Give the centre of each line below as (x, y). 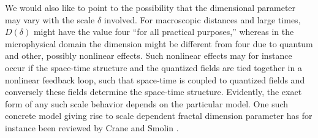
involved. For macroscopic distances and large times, (202, 19)
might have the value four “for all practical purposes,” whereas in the (164, 32)
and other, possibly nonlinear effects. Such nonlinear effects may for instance (149, 56)
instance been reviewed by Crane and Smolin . (92, 127)
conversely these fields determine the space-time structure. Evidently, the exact (153, 92)
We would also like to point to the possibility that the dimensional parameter (150, 7)
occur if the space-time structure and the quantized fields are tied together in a (153, 67)
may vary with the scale (50, 19)
